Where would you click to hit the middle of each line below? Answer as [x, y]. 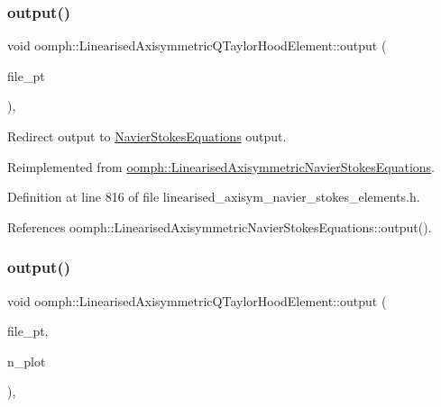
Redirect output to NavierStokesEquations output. [147, 136]
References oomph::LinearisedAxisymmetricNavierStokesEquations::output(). [220, 226]
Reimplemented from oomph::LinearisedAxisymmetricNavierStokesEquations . [221, 166]
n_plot [27, 361]
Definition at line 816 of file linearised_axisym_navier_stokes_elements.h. [214, 197]
